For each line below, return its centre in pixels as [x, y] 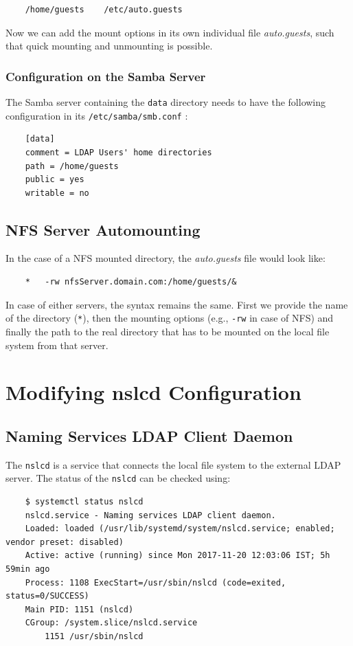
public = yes [55, 180]
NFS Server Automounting [103, 229]
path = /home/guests [72, 166]
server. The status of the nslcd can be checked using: [118, 478]
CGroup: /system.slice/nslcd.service [111, 623]
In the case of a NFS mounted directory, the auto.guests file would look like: [166, 258]
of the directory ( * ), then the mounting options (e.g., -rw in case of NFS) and [170, 318]
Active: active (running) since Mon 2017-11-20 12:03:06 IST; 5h [178, 556]
